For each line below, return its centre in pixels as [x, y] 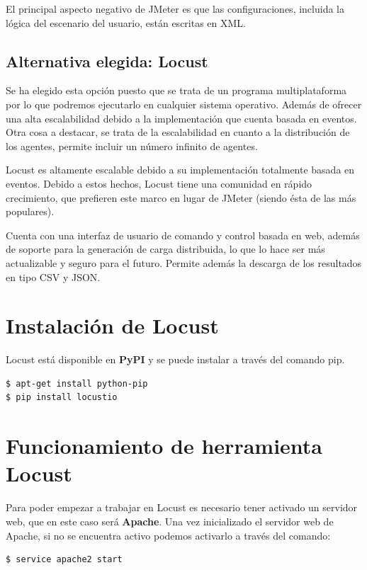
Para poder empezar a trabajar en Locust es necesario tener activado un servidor [182, 507]
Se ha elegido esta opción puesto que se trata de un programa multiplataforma [176, 90]
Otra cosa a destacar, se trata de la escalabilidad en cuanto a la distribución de [178, 132]
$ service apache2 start [64, 560]
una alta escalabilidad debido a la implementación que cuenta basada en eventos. [181, 118]
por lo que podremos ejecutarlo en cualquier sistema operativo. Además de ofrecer [184, 104]
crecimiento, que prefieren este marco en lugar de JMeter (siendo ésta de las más [181, 197]
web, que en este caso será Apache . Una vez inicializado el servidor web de [170, 521]
